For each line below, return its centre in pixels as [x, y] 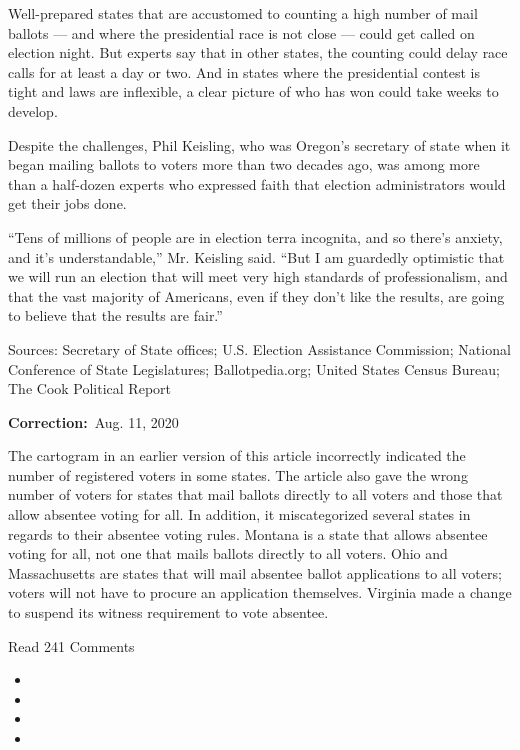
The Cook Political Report [89, 388]
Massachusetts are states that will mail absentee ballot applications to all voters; [255, 572]
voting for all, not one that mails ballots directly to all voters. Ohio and [228, 553]
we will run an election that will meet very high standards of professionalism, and [258, 276]
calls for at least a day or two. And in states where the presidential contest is [244, 71]
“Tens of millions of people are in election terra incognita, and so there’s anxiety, [255, 236]
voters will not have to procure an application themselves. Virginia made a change [260, 592]
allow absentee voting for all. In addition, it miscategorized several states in [239, 514]
